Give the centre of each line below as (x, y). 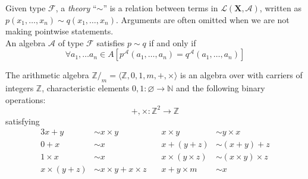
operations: (26, 99)
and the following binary (220, 88)
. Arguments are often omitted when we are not (202, 19)
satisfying (23, 121)
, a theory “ (76, 8)
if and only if (172, 42)
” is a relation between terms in (161, 8)
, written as (280, 8)
